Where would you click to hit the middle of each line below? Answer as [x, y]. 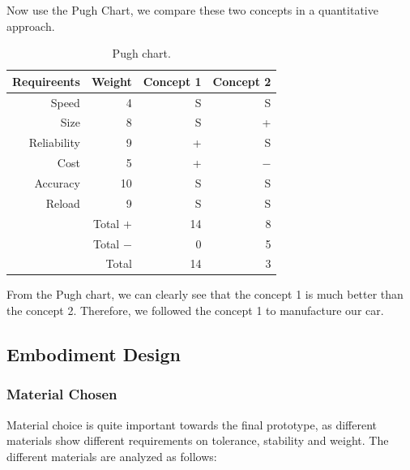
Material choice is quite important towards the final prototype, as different [192, 424]
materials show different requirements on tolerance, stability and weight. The [198, 440]
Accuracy [57, 183]
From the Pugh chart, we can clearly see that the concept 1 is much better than [205, 294]
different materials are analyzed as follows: [112, 456]
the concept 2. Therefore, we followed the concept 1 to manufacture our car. [195, 310]
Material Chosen [62, 394]
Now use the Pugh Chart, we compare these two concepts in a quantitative [192, 10]
